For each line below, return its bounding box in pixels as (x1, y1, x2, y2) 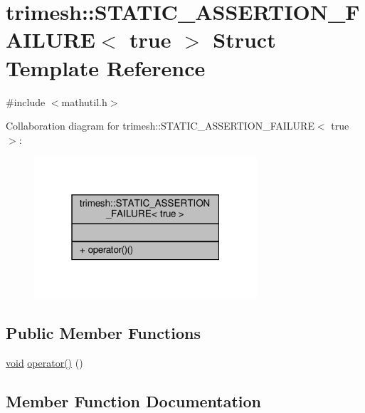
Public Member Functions (6, 322, 201, 344)
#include (6, 94, 46, 109)
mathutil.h (61, 94, 107, 109)
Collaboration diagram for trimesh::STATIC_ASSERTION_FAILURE (6, 118, 314, 133)
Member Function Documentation (6, 390, 262, 412)
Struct (213, 25, 276, 54)
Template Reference (6, 53, 206, 82)
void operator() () (6, 355, 83, 370)
